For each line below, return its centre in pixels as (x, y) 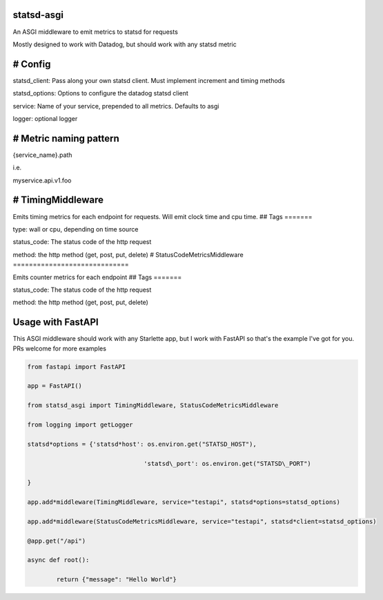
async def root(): (58, 560)
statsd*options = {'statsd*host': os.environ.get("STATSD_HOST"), (142, 444)
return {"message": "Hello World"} (117, 580)
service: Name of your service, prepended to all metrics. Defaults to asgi (116, 106)
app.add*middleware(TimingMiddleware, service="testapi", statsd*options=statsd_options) (184, 502)
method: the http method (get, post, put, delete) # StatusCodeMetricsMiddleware (128, 254)
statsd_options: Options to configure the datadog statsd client (101, 93)
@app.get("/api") (57, 541)
